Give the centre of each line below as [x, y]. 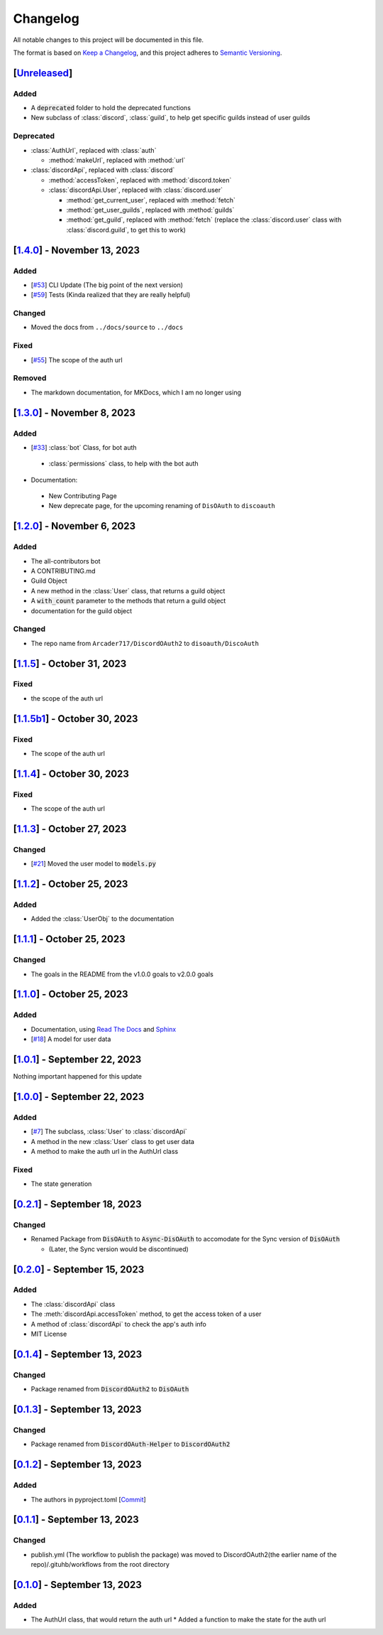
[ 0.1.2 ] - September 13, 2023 [77, 1465]
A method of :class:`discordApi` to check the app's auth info [119, 1324]
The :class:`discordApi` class [73, 1304]
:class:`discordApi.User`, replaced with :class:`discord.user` [136, 190]
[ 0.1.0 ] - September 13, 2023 [77, 1585]
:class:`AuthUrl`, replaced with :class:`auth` [94, 150]
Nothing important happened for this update [77, 1076]
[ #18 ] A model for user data [71, 1039]
